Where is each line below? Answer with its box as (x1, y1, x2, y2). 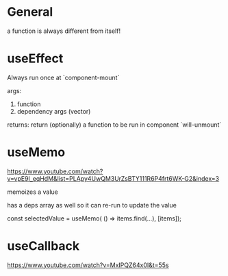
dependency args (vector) (16, 107, 91, 115)
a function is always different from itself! (7, 27, 121, 35)
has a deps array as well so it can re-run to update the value (7, 201, 177, 209)
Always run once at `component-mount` (7, 73, 120, 81)
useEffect (7, 51, 64, 66)
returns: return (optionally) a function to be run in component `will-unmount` (7, 121, 222, 129)
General (7, 4, 53, 20)
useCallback (7, 238, 80, 253)
